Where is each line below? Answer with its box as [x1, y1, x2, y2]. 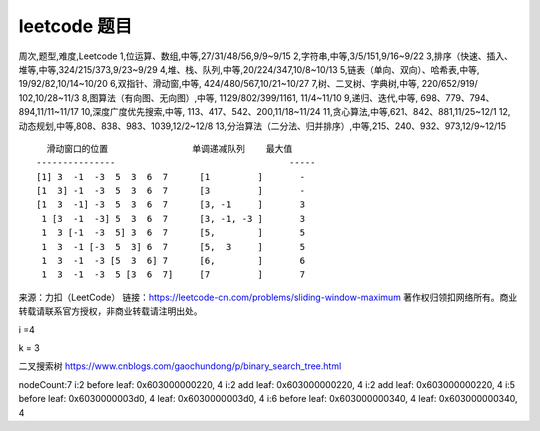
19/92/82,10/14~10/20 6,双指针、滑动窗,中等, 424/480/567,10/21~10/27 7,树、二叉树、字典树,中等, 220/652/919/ [18, 78, 479, 90]
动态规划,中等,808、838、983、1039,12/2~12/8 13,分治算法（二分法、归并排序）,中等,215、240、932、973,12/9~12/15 [18, 120, 507, 132]
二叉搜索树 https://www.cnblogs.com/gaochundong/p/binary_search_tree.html [18, 360, 342, 372]
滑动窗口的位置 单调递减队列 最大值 [46, 143, 293, 154]
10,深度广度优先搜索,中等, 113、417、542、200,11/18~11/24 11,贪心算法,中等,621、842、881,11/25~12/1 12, [80, 106, 511, 118]
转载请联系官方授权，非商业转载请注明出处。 [18, 305, 203, 317]
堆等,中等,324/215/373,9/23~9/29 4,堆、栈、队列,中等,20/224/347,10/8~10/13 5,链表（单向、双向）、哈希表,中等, [18, 63, 480, 75]
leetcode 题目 [18, 15, 133, 37]
